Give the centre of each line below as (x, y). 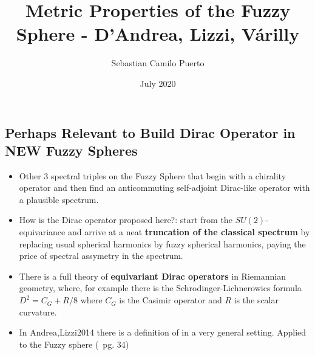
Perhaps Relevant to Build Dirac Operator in (150, 132)
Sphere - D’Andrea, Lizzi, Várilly (158, 34)
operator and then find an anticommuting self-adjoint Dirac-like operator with (164, 188)
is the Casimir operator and (171, 300)
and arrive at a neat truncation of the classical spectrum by (189, 232)
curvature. (38, 312)
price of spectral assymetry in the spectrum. (101, 256)
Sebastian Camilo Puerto (158, 63)
